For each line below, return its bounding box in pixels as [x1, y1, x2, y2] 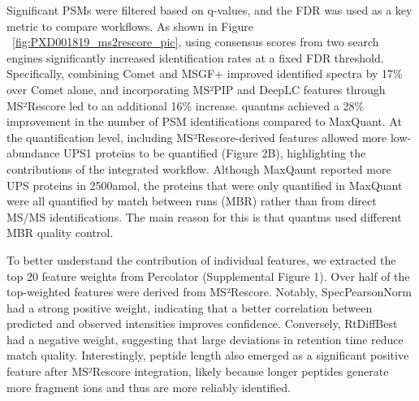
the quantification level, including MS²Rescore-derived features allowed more [6, 128, 387, 145]
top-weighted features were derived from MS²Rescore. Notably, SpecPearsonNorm [6, 283, 413, 300]
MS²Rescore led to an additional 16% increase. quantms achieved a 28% [6, 97, 365, 114]
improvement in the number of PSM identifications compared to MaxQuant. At [6, 113, 402, 130]
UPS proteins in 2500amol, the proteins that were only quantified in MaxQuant [6, 176, 403, 193]
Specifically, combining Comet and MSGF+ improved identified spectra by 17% [6, 65, 403, 82]
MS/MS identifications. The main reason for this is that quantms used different [6, 208, 402, 225]
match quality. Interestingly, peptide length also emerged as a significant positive [6, 347, 409, 364]
